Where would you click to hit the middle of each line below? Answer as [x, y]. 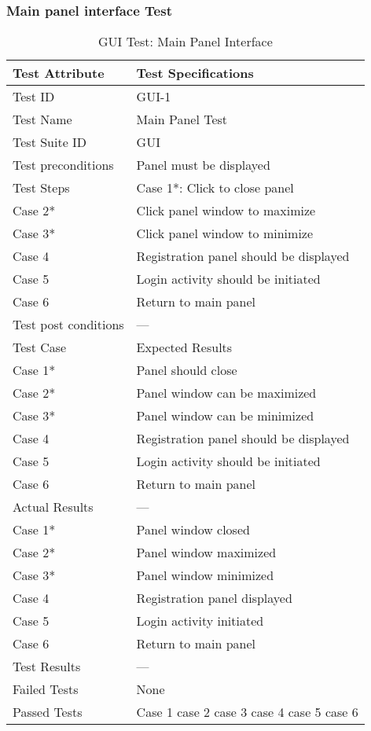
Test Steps [41, 188]
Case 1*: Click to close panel [215, 188]
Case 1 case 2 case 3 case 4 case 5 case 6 [247, 712]
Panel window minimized [205, 575]
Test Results [47, 667]
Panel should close [187, 370]
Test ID [34, 97]
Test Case [40, 347]
